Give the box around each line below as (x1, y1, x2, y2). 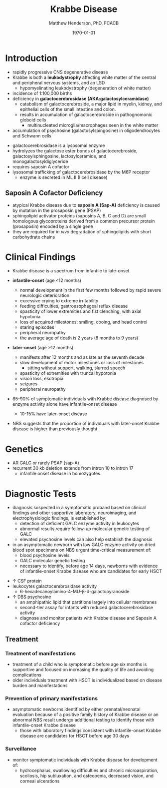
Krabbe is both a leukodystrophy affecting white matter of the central (12, 74, 156, 80)
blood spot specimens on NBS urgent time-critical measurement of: (12, 547, 152, 553)
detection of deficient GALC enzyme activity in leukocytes (19, 521, 140, 527)
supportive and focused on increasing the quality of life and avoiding (12, 667, 154, 673)
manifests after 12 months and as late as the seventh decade (19, 354, 145, 360)
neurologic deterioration (19, 292, 70, 298)
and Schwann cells (12, 132, 51, 138)
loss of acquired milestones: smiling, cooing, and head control (19, 319, 148, 325)
